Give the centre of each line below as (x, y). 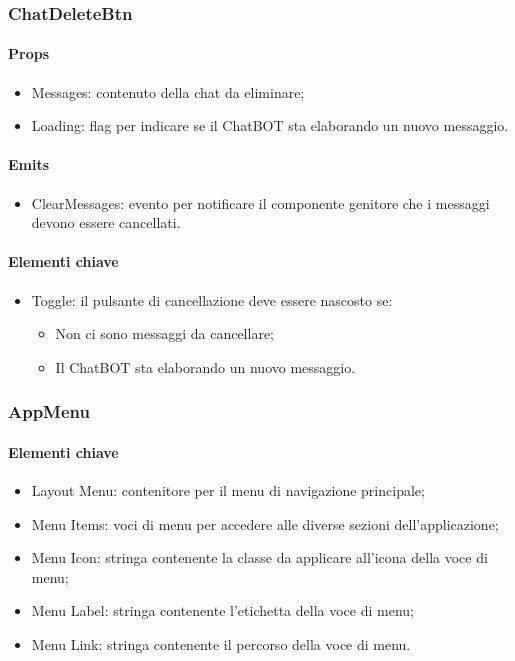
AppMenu (49, 411)
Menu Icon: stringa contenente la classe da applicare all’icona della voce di (259, 557)
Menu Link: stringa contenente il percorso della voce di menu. (221, 644)
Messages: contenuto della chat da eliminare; (168, 91)
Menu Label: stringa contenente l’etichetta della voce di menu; (222, 610)
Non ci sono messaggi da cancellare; (164, 333)
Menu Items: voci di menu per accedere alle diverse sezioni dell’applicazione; (265, 523)
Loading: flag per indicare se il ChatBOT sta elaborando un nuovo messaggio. (270, 125)
